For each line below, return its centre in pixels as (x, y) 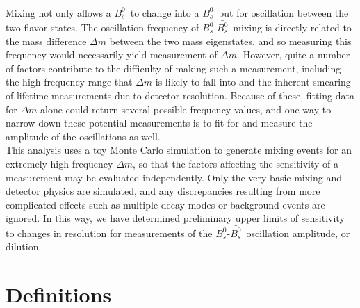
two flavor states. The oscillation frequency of (103, 27)
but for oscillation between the (284, 12)
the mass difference (46, 41)
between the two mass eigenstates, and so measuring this (230, 41)
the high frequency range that (69, 82)
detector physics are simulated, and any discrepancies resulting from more (163, 191)
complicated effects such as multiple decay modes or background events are (165, 204)
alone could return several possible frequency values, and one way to (186, 109)
